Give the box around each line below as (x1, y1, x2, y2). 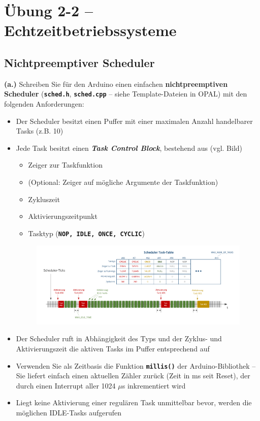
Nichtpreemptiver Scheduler (4, 54, 155, 70)
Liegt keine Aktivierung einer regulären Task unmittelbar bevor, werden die (16, 397, 252, 408)
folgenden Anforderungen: (4, 99, 84, 109)
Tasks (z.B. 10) (16, 125, 63, 136)
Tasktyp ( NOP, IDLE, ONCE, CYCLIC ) (28, 228, 145, 238)
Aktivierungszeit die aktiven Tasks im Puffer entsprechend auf (16, 343, 210, 353)
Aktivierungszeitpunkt (28, 211, 97, 221)
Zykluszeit (28, 193, 60, 204)
